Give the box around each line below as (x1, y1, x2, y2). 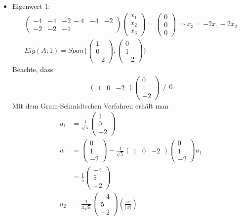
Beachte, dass (12, 64, 53, 74)
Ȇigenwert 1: (12, 1, 50, 11)
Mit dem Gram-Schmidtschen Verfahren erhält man (12, 100, 168, 110)
